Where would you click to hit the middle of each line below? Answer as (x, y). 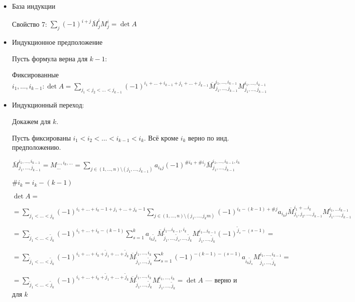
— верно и (221, 279)
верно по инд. (208, 137)
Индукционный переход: (48, 105)
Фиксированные (35, 75)
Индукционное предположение (57, 42)
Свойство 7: (29, 24)
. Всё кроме (161, 137)
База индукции (34, 6)
